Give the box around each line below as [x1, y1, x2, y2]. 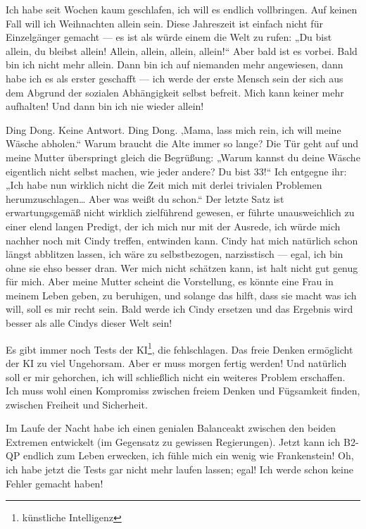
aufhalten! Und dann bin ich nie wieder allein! [6, 99, 204, 113]
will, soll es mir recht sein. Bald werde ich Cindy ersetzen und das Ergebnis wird [6, 301, 353, 316]
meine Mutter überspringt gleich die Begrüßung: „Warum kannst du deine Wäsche [6, 149, 360, 164]
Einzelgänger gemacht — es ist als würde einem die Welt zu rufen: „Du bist [6, 30, 332, 44]
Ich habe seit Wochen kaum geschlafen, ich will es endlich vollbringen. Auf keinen [6, 2, 358, 16]
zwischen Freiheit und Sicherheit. [6, 397, 148, 411]
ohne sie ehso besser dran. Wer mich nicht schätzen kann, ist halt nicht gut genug [6, 260, 358, 275]
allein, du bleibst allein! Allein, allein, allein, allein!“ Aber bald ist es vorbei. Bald [6, 43, 358, 58]
